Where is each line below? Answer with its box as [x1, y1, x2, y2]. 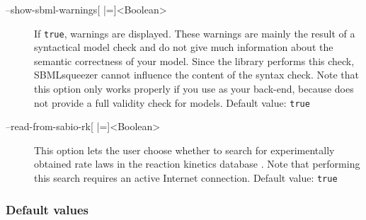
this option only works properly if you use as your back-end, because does [34, 81, 354, 96]
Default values [6, 200, 88, 218]
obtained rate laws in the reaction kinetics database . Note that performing [34, 156, 360, 171]
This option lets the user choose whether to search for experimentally [34, 142, 335, 157]
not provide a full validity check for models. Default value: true [34, 95, 310, 110]
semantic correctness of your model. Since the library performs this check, [34, 53, 355, 68]
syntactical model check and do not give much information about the [34, 40, 333, 54]
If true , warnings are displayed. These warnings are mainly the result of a [34, 25, 355, 40]
